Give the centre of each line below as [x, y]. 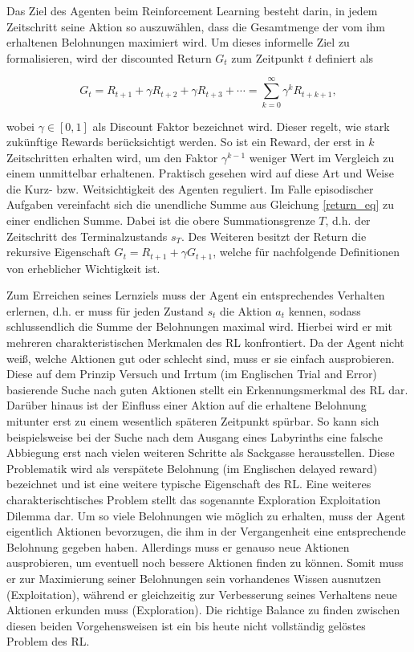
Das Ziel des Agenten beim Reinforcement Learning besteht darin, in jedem [192, 10]
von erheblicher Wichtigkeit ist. [83, 268]
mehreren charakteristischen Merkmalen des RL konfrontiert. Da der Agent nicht [205, 342]
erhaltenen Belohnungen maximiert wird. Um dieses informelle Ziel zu [178, 42]
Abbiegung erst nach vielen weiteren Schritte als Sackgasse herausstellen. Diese [201, 452]
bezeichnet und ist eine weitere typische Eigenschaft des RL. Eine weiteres [189, 484]
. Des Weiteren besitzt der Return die [274, 236]
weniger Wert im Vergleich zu [322, 157]
